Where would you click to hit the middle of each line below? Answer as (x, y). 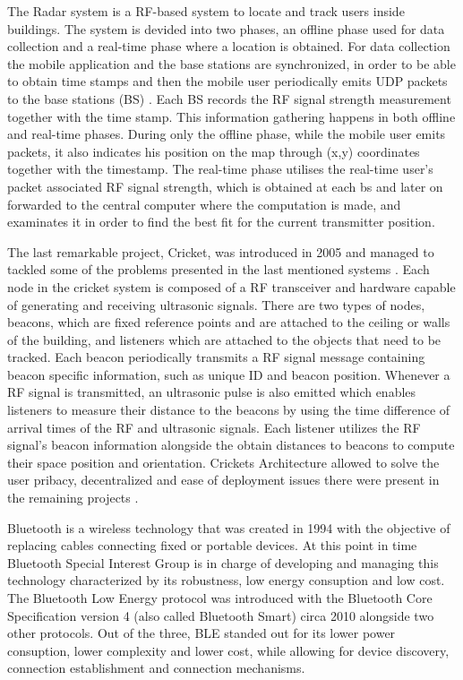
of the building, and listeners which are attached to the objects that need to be (224, 339)
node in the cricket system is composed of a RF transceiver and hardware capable (231, 286)
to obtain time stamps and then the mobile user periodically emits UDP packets (227, 81)
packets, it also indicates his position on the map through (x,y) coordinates (214, 151)
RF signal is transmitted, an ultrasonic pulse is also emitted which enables (212, 392)
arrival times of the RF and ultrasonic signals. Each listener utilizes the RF (214, 427)
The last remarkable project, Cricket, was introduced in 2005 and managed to (221, 251)
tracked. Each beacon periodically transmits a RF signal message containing (216, 357)
